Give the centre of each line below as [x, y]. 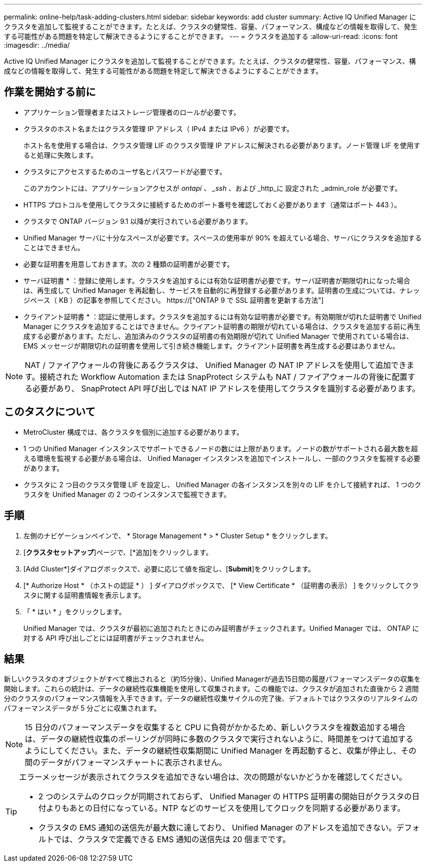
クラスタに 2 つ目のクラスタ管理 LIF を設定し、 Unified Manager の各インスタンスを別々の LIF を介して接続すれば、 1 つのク [222, 484]
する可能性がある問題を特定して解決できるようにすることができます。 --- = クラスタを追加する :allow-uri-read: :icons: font [201, 36]
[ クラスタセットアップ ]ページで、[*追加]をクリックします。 [118, 552]
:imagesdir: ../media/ [37, 45]
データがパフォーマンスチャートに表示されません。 [134, 763]
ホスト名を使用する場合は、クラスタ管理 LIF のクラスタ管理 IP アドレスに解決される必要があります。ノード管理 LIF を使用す [222, 145]
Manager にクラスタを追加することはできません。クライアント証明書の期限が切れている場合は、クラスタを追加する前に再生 [222, 326]
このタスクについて [50, 412]
